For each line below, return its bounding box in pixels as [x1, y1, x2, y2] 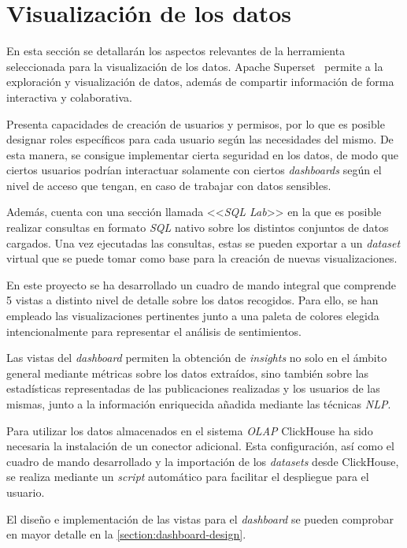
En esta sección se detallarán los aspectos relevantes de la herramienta [6, 43, 346, 59]
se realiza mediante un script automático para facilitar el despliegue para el [6, 468, 369, 485]
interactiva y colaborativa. [6, 88, 132, 105]
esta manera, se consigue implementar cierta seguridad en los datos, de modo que [6, 146, 398, 162]
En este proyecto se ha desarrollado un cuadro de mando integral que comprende [6, 276, 396, 293]
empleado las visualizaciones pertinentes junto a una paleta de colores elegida [6, 308, 379, 324]
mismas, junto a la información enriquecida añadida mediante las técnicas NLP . [6, 396, 391, 412]
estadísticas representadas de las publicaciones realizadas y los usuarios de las [6, 380, 380, 397]
